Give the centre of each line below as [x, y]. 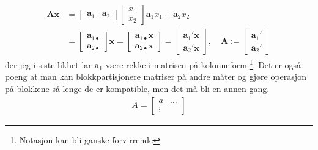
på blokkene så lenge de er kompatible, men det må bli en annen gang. [137, 88]
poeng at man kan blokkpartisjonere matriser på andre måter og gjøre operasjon [156, 77]
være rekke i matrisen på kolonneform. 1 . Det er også [203, 64]
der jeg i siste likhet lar [48, 64]
